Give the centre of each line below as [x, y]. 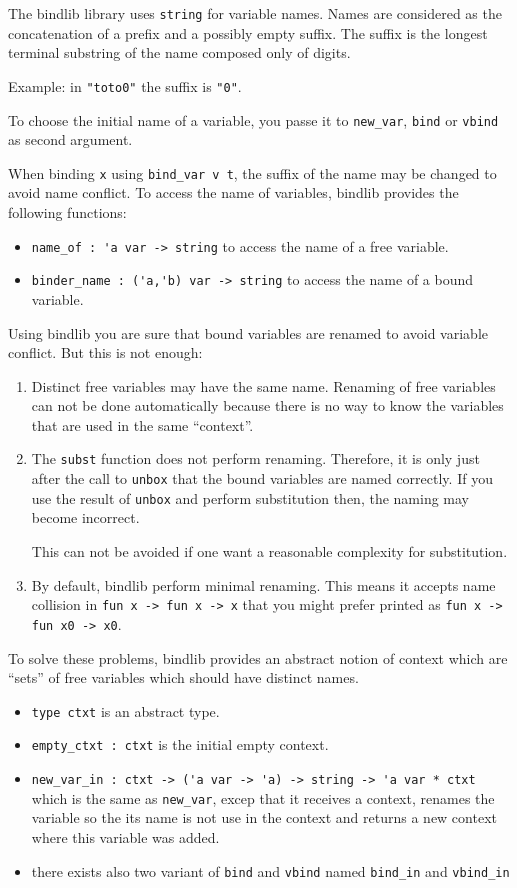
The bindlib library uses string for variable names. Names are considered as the [255, 13]
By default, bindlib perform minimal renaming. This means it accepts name [263, 584]
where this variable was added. [125, 836]
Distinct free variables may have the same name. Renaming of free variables [263, 385]
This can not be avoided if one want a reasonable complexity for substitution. [269, 551]
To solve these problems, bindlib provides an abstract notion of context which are [258, 657]
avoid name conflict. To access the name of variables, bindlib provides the [233, 192]
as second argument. [70, 139]
